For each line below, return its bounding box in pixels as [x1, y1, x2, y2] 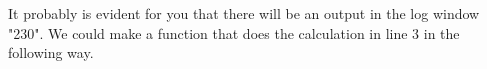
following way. [8, 42, 94, 63]
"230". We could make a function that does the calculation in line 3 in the [8, 22, 460, 43]
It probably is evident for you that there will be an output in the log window [8, 3, 480, 23]
